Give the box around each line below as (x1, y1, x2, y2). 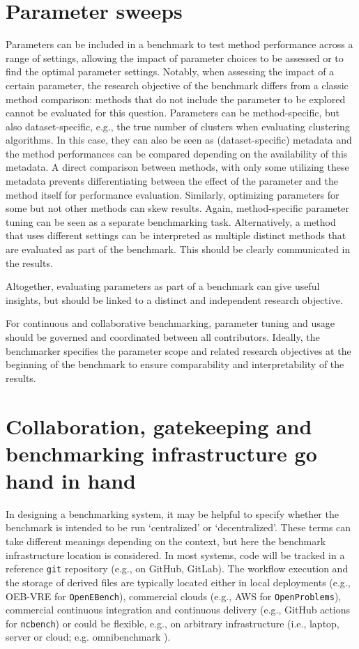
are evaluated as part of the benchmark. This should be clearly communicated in (6, 242, 351, 257)
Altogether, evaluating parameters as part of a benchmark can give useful (6, 279, 320, 293)
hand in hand (6, 466, 136, 494)
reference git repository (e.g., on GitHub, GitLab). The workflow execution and (6, 561, 349, 576)
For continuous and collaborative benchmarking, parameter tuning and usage (6, 316, 335, 330)
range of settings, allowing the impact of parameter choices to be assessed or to (6, 50, 344, 65)
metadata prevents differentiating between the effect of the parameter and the (6, 174, 338, 188)
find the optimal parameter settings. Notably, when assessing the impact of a (6, 64, 335, 79)
